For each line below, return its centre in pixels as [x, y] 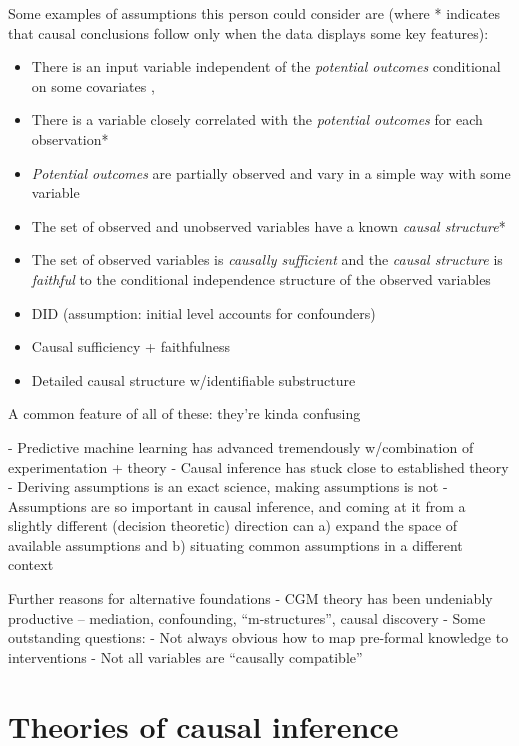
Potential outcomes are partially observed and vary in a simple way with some [271, 172]
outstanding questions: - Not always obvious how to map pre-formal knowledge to [258, 637]
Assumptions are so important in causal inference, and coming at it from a [237, 505]
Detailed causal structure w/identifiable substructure [193, 379]
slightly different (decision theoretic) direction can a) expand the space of [233, 525]
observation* [70, 138]
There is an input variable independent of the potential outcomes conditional [266, 66]
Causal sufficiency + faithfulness [131, 346]
